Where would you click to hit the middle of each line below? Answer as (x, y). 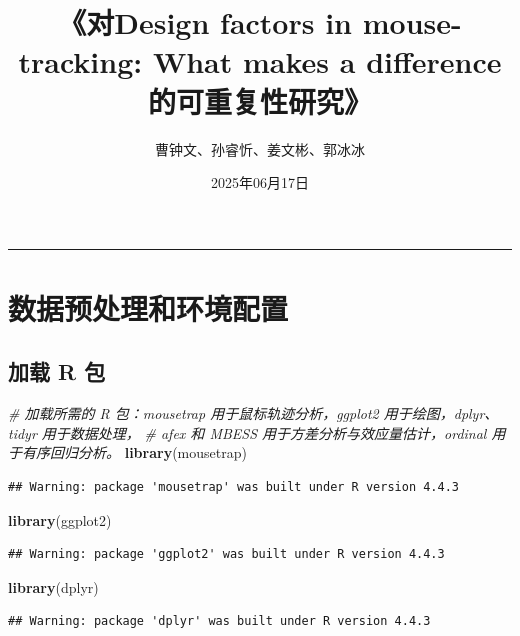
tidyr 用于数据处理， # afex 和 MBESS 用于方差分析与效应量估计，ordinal (247, 432)
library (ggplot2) (60, 519)
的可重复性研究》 (259, 100)
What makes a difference (327, 61)
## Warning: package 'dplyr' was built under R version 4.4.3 (219, 621)
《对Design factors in (205, 22)
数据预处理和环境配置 (148, 307)
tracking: (80, 61)
